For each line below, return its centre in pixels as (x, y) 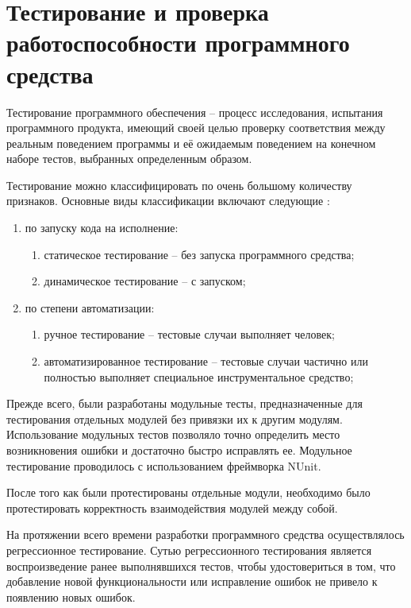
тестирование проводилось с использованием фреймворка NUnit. (164, 465)
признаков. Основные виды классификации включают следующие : (168, 201)
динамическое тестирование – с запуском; (145, 281)
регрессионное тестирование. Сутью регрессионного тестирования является (189, 550)
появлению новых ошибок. (71, 596)
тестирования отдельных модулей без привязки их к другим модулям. (175, 418)
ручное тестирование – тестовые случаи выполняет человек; (189, 334)
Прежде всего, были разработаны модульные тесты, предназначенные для (184, 403)
